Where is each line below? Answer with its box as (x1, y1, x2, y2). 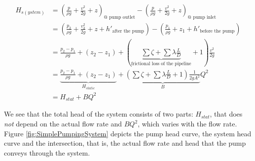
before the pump (200, 29, 235, 34)
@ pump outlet (104, 14, 135, 20)
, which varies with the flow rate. (138, 119, 237, 128)
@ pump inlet (187, 14, 217, 20)
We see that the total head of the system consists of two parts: (4, 109, 193, 119)
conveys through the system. (4, 147, 90, 158)
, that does (210, 109, 243, 119)
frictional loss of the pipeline (131, 61, 191, 66)
